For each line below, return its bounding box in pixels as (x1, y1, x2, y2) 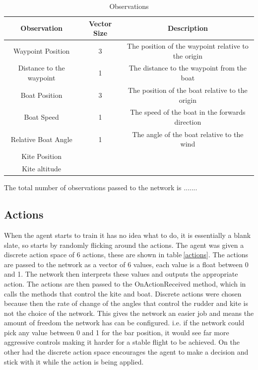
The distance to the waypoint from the (129, 63, 247, 73)
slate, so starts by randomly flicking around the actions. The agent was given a (4, 239, 244, 250)
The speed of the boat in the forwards (130, 107, 246, 117)
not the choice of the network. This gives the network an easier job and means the (4, 307, 254, 318)
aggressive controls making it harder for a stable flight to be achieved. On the (4, 337, 240, 347)
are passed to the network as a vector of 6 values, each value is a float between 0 (4, 259, 249, 269)
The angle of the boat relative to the (132, 129, 244, 139)
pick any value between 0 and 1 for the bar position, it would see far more (4, 327, 229, 337)
